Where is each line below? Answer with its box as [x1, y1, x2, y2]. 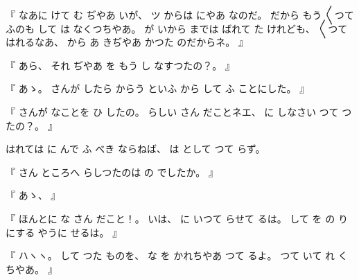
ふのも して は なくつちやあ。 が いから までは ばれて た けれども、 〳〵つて [6, 21, 348, 35]
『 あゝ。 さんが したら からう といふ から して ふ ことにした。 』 [6, 81, 310, 96]
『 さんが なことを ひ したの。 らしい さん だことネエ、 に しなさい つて [6, 104, 339, 119]
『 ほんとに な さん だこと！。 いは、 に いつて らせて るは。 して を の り [6, 211, 348, 225]
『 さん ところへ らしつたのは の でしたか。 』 [6, 164, 218, 179]
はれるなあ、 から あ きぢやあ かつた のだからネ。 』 [6, 35, 248, 49]
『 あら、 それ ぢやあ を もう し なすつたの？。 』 [6, 58, 235, 72]
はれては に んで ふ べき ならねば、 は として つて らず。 [6, 141, 265, 156]
